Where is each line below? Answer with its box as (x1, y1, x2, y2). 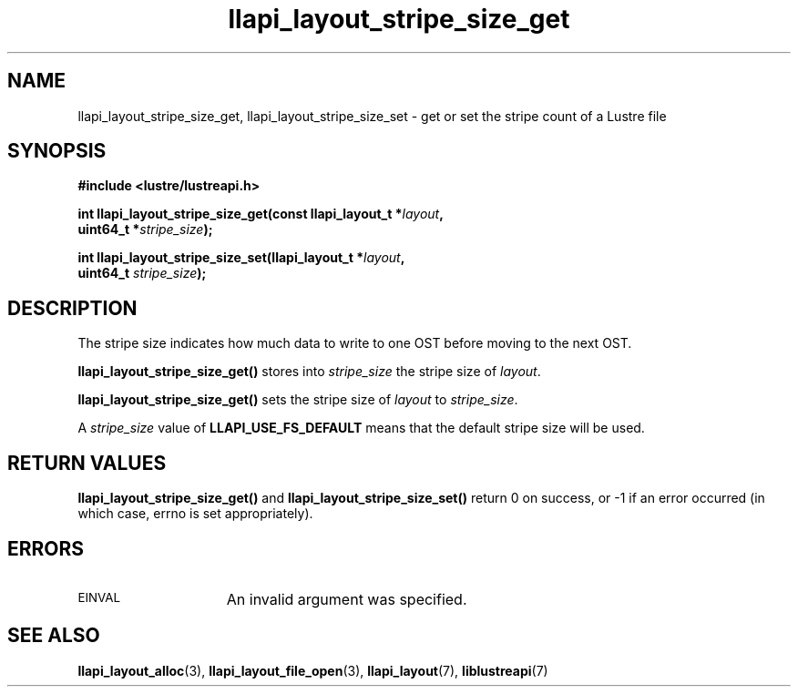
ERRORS (7, 536, 85, 560)
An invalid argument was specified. (226, 589, 467, 608)
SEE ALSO (7, 624, 100, 648)
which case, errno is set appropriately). (77, 505, 313, 522)
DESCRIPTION (7, 296, 138, 320)
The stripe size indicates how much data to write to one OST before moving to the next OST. (77, 335, 632, 352)
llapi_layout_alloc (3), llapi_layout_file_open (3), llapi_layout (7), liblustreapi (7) (77, 662, 548, 679)
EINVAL (77, 589, 121, 605)
